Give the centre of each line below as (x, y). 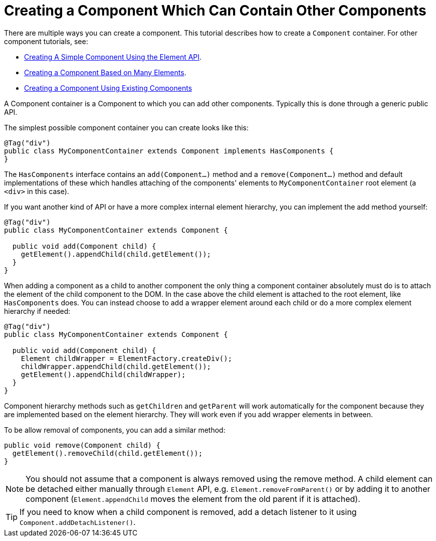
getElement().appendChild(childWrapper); (103, 374)
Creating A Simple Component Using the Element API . (113, 57)
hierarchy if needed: (37, 311)
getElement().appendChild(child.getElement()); (116, 254)
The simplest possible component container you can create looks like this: (127, 127)
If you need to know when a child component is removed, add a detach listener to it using (188, 512)
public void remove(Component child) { (82, 445)
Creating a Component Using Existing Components (108, 88)
